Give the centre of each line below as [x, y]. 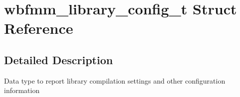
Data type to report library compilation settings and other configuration [115, 80]
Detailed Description [59, 59]
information [22, 90]
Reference [39, 28]
